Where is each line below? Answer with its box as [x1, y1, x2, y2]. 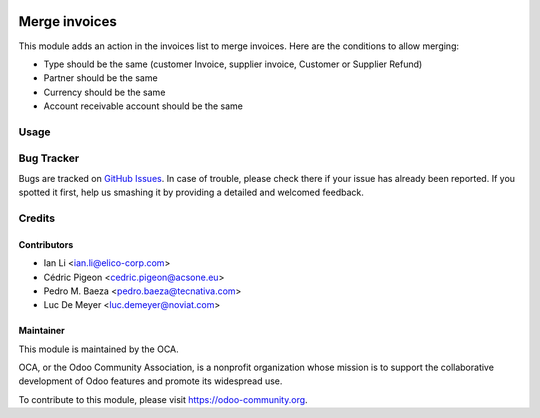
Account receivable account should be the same [43, 100, 244, 112]
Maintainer [18, 325, 65, 337]
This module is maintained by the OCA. [18, 343, 179, 355]
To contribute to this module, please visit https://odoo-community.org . [18, 393, 309, 405]
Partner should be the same [43, 72, 159, 84]
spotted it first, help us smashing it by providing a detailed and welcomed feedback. [18, 186, 364, 199]
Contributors [18, 238, 74, 250]
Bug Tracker [18, 151, 80, 165]
